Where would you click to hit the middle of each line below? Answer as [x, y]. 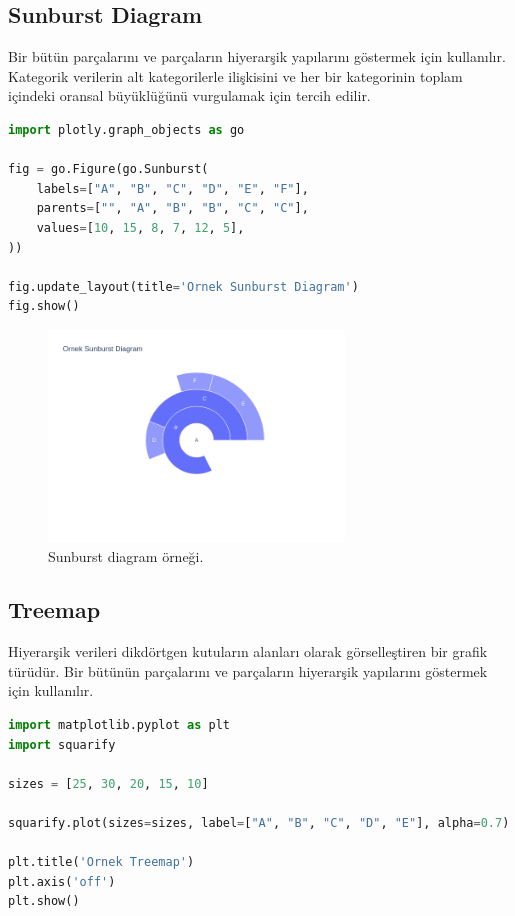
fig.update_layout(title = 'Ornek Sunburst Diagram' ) [183, 286]
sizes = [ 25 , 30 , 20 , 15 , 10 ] [108, 783]
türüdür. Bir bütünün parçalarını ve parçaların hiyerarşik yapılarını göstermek [248, 670]
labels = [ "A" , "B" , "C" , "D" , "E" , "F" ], [172, 188]
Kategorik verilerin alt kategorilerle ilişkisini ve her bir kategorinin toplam [235, 75]
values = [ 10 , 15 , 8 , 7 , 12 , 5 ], [140, 227]
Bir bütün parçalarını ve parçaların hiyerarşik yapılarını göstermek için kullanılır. [257, 56]
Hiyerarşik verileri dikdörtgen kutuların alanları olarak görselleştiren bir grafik [248, 651]
